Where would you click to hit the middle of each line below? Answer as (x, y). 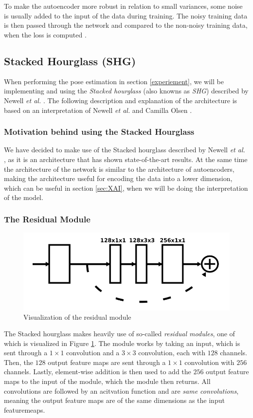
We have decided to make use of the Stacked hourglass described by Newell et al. (125, 150)
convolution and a (93, 353)
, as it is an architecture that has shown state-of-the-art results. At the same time (126, 159)
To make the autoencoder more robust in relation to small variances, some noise (123, 6)
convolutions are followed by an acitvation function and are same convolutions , (121, 391)
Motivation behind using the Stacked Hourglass (99, 132)
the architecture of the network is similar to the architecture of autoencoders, (119, 169)
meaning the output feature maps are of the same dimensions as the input (114, 400)
